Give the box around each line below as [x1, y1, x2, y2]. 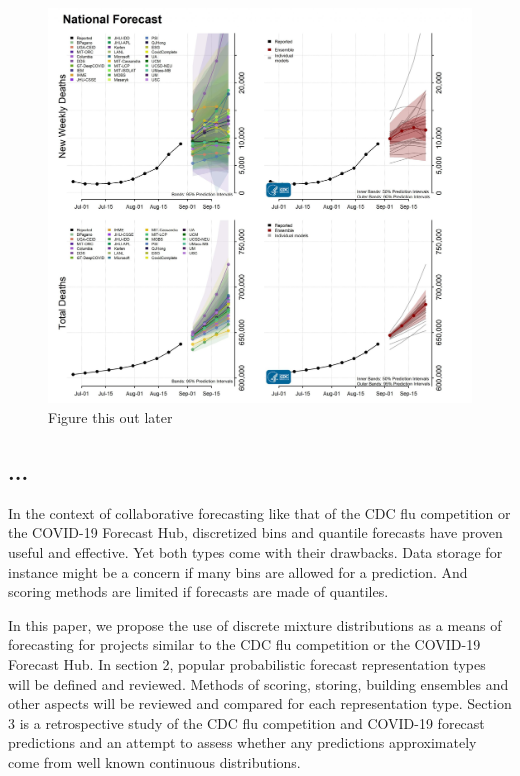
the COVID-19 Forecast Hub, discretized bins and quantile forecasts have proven [8, 522, 503, 543]
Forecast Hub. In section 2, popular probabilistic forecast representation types [8, 653, 486, 674]
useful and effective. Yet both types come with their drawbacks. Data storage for [8, 542, 503, 562]
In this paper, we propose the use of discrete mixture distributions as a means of [8, 614, 502, 635]
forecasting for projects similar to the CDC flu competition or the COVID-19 [8, 634, 481, 655]
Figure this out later [48, 407, 173, 428]
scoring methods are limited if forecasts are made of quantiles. [8, 581, 389, 602]
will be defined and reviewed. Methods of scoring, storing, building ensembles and [8, 673, 509, 694]
